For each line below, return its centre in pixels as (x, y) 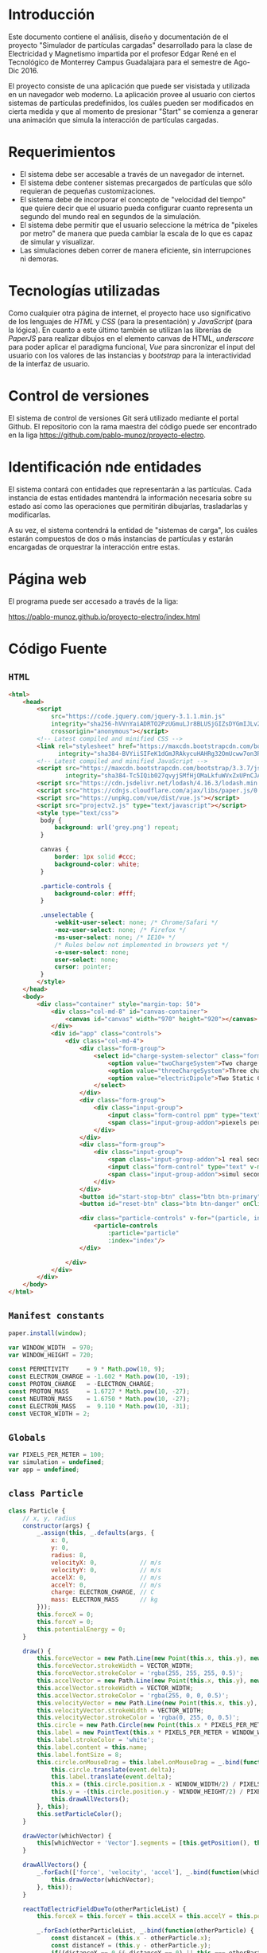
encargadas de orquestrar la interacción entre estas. (94, 546)
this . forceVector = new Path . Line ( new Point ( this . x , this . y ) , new (149, 1658)
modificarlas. (30, 515)
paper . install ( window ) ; (48, 1333)
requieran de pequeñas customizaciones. (88, 191)
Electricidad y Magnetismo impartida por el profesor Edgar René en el (122, 53)
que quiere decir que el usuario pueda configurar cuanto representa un (136, 208)
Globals (27, 1437)
